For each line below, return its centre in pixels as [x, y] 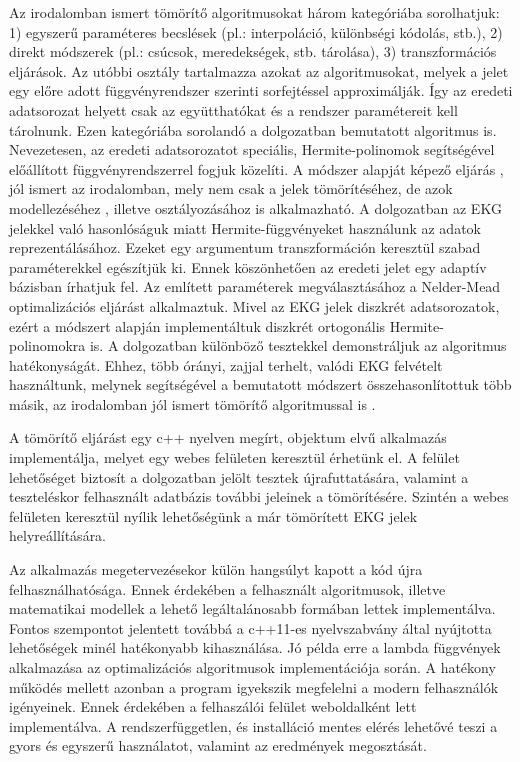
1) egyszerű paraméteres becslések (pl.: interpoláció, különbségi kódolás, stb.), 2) [256, 31]
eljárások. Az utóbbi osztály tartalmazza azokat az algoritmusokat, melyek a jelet [259, 70]
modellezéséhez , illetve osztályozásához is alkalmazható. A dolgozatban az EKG [255, 207]
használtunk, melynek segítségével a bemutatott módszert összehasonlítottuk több [260, 384]
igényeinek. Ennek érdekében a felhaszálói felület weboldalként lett [213, 706]
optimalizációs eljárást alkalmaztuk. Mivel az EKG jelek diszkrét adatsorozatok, [254, 305]
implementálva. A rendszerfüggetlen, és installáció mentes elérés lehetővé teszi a [253, 725]
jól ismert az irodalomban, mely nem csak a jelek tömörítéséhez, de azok [231, 188]
